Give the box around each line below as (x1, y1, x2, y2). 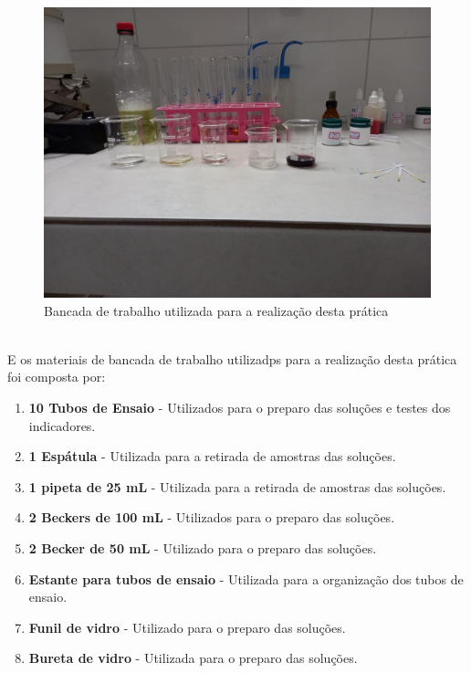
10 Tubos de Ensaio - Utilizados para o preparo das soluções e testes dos (28, 397, 451, 416)
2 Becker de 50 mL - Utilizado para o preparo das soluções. (28, 538, 377, 557)
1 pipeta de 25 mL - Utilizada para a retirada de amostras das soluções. (28, 477, 446, 496)
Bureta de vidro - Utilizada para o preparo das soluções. (28, 648, 358, 668)
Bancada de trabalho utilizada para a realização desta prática (44, 300, 389, 320)
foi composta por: (7, 367, 106, 386)
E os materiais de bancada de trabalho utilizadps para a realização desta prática (7, 349, 457, 368)
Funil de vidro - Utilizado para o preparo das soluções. (28, 617, 346, 636)
